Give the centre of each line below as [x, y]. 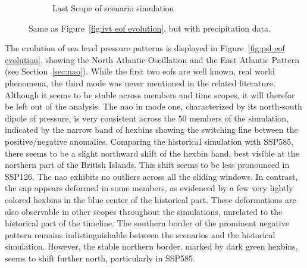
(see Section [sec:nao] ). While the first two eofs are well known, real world [140, 71]
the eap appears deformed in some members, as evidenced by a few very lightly [149, 188]
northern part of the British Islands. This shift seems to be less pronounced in [147, 165]
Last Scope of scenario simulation [113, 8]
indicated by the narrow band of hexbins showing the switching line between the [151, 130]
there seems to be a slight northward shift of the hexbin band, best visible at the [152, 153]
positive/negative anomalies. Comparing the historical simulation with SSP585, [149, 141]
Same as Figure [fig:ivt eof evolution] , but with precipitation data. [150, 28]
